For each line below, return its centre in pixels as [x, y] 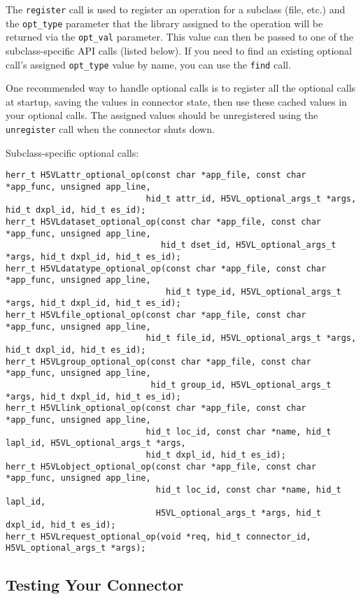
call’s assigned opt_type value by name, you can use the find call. [148, 64]
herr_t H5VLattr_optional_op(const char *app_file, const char [156, 175]
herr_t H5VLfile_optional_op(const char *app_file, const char [156, 315]
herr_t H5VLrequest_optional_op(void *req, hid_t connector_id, [158, 536]
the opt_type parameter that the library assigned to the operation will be [164, 23]
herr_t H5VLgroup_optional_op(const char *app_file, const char [158, 361]
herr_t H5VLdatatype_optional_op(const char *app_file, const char [166, 268]
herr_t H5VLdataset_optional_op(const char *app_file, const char [164, 221]
